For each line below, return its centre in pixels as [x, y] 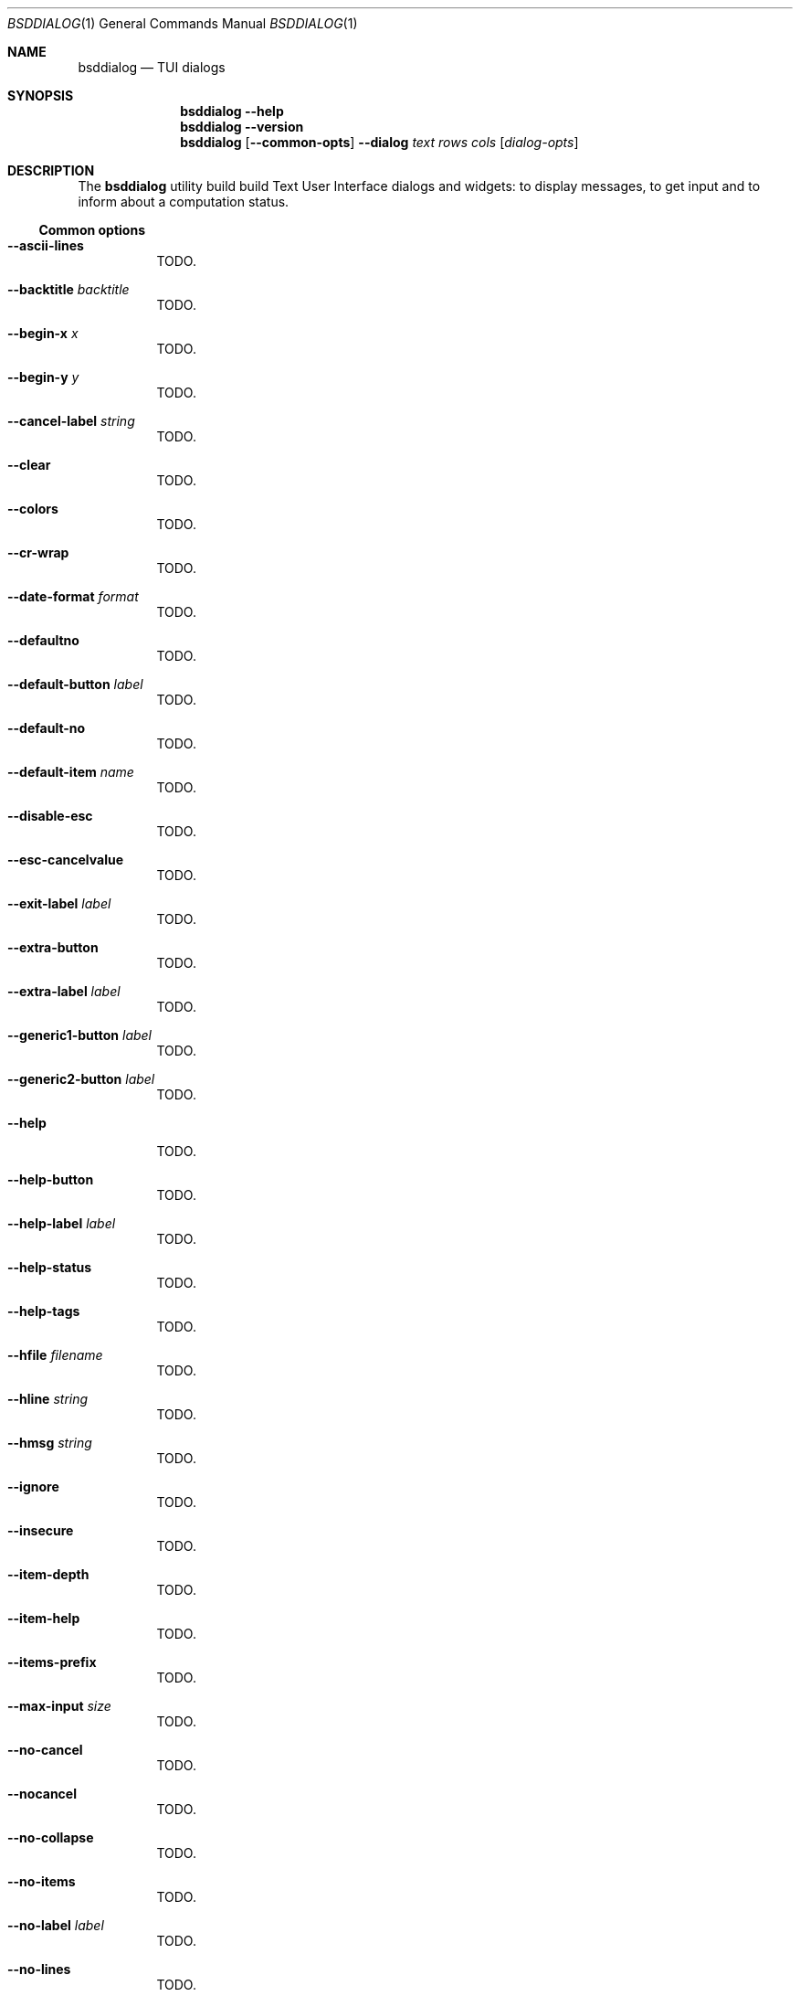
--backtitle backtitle [68, 289]
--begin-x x [43, 333]
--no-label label [56, 1925]
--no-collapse [51, 1837]
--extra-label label [64, 991]
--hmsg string [50, 1443]
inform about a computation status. [184, 202]
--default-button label [75, 684]
